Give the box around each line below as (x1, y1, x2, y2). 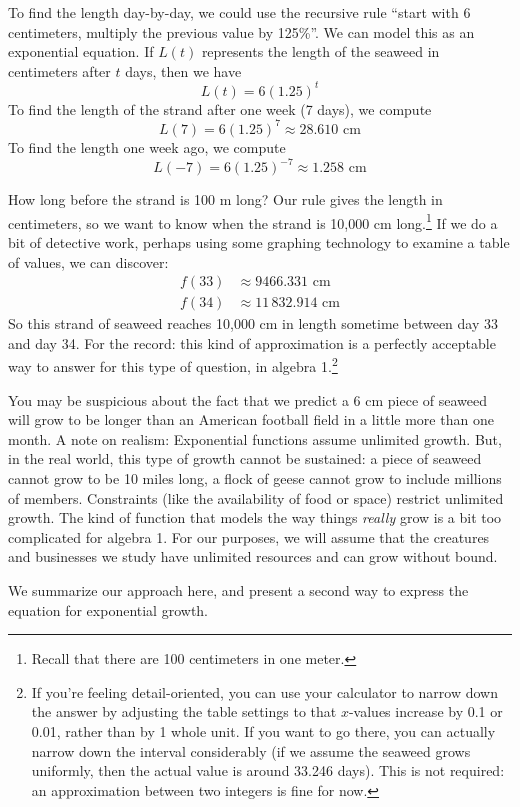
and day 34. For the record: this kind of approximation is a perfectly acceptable (8, 332, 496, 353)
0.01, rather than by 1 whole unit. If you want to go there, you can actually (31, 720, 496, 741)
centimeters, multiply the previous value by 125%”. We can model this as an (8, 21, 475, 42)
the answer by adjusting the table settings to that (31, 701, 337, 722)
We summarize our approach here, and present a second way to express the (8, 579, 469, 600)
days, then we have (125, 60, 242, 81)
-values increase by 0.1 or (348, 701, 503, 722)
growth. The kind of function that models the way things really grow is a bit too (8, 507, 502, 528)
